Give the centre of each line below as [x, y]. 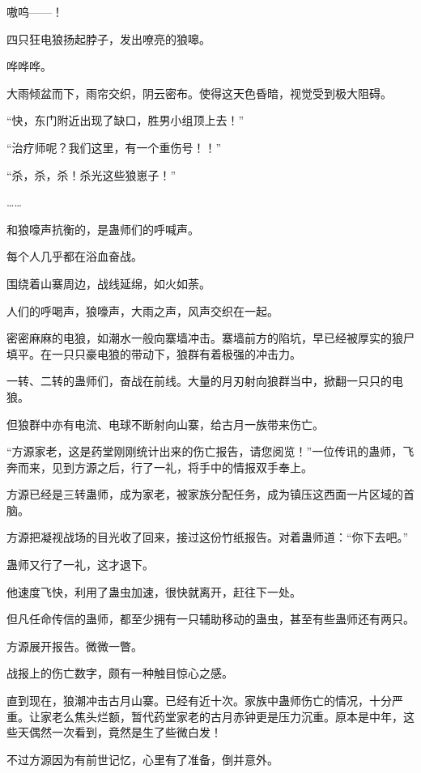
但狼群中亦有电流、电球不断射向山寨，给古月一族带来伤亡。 [165, 424]
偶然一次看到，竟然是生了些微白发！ [125, 732]
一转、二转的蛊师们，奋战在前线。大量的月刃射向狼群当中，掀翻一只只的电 [205, 381]
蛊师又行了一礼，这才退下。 [80, 565]
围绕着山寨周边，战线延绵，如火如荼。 [108, 283]
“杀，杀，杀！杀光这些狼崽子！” [91, 174]
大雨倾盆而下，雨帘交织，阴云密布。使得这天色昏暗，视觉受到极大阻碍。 [199, 93]
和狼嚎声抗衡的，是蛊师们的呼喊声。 [103, 229]
